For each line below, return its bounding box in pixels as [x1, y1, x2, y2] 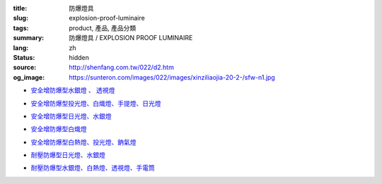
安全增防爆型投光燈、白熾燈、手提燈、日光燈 [30, 99, 161, 107]
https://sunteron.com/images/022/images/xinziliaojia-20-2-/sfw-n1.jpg [69, 73, 275, 81]
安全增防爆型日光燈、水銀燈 [30, 111, 112, 120]
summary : [13, 34, 45, 42]
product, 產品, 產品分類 [69, 23, 137, 32]
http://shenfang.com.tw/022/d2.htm [69, 63, 175, 72]
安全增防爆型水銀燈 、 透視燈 [30, 86, 115, 94]
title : [13, 4, 28, 12]
